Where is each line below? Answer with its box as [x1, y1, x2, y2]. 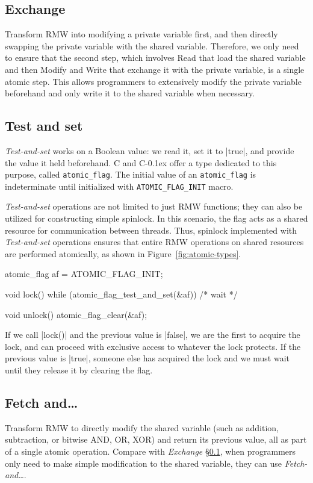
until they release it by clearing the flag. [5, 364, 153, 376]
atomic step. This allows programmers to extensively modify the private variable [5, 75, 302, 87]
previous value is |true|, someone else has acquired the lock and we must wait [5, 352, 290, 364]
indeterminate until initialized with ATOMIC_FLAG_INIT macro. [5, 179, 234, 192]
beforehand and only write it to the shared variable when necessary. [5, 87, 255, 99]
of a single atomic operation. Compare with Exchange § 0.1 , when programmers [5, 444, 296, 457]
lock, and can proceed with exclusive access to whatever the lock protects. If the [5, 340, 301, 352]
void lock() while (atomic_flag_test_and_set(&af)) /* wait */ [5, 288, 238, 301]
